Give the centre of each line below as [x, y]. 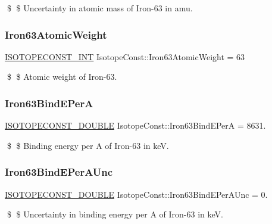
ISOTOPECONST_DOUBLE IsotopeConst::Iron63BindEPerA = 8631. [135, 125]
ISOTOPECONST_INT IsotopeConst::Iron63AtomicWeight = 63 [125, 56]
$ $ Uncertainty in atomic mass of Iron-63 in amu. [100, 8]
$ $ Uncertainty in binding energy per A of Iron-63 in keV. [115, 214]
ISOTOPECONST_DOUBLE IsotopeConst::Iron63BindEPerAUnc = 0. [136, 194]
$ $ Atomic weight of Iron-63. [62, 77]
